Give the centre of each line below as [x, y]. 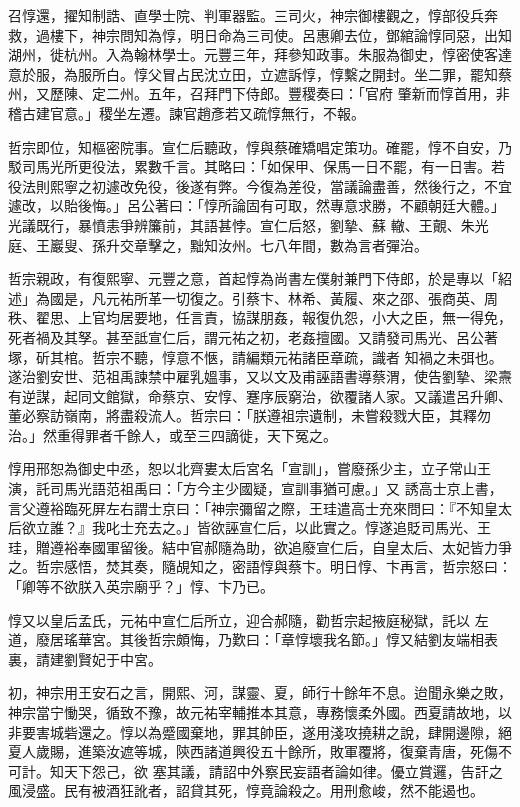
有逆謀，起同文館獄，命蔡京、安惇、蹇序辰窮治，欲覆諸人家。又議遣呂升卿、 [260, 395]
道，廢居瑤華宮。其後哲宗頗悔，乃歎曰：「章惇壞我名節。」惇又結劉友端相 [246, 639]
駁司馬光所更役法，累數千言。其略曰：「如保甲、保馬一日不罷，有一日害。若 [256, 166]
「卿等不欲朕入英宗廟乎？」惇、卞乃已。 [141, 586]
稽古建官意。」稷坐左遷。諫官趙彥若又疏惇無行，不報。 [186, 112]
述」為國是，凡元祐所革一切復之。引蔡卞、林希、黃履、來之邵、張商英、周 [253, 297]
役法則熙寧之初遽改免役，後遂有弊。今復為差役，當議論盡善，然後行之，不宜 [260, 185]
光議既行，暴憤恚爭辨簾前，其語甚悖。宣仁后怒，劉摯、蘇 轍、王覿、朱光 [248, 224]
